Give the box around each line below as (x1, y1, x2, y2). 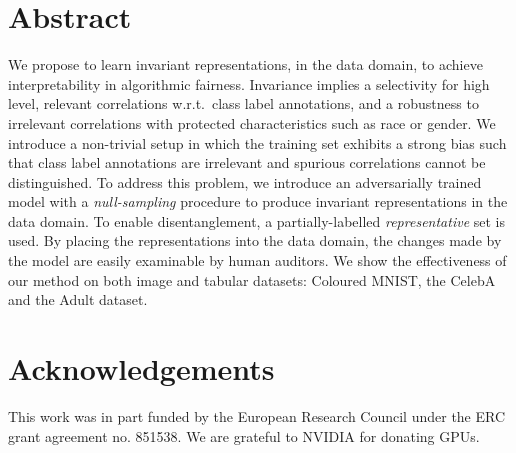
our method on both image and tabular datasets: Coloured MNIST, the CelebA (8, 269, 496, 290)
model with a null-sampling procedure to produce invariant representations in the (8, 191, 508, 212)
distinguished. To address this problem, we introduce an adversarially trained (8, 171, 482, 192)
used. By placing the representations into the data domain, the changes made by (8, 230, 502, 251)
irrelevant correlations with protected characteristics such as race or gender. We (8, 112, 496, 133)
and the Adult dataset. (8, 289, 148, 310)
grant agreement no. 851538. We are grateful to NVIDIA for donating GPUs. (8, 425, 480, 446)
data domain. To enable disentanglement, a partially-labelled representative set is (8, 210, 505, 231)
